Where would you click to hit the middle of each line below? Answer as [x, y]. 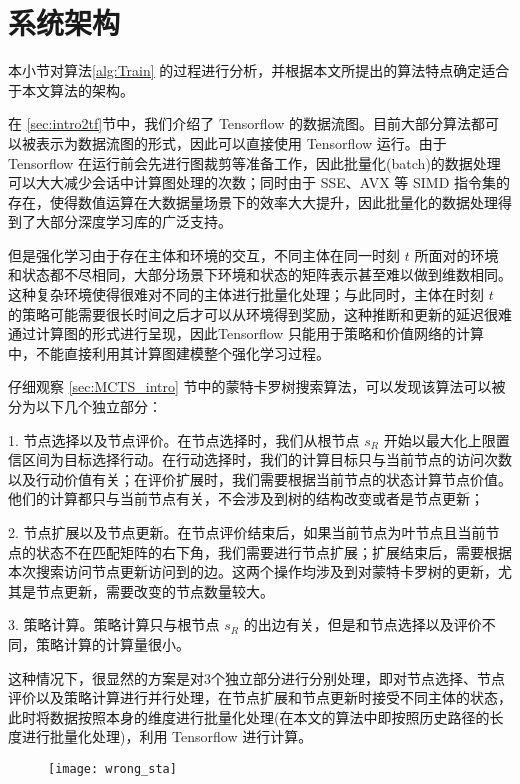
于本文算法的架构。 [71, 89]
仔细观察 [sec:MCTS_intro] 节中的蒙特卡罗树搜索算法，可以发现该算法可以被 [257, 386]
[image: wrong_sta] [112, 768]
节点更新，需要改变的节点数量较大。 [154, 590]
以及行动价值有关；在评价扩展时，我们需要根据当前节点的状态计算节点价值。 [260, 478]
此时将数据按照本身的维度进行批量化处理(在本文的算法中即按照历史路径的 [249, 716]
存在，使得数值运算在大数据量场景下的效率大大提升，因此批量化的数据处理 [253, 201]
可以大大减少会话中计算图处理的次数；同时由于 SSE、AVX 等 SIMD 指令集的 [259, 182]
